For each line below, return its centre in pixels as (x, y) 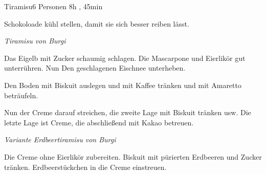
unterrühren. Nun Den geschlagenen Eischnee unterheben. (95, 68)
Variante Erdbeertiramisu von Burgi (60, 139)
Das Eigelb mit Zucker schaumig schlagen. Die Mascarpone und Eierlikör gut (125, 58)
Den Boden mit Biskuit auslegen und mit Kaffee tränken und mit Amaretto (123, 85)
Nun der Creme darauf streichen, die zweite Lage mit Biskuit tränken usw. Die (128, 112)
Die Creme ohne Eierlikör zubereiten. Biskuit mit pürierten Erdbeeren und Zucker (133, 156)
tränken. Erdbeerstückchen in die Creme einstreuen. (85, 167)
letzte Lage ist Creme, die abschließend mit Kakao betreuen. (99, 122)
